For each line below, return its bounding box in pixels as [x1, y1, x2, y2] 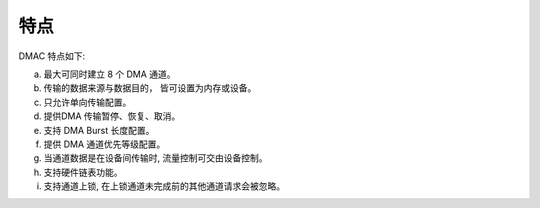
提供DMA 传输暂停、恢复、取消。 [43, 110, 181, 122]
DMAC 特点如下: [18, 50, 86, 62]
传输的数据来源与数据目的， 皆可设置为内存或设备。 [43, 82, 257, 94]
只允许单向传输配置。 [43, 96, 132, 108]
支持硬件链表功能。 [43, 166, 123, 178]
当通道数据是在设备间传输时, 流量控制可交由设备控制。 [43, 152, 268, 164]
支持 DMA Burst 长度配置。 [43, 124, 155, 136]
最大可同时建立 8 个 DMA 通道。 [43, 68, 176, 80]
